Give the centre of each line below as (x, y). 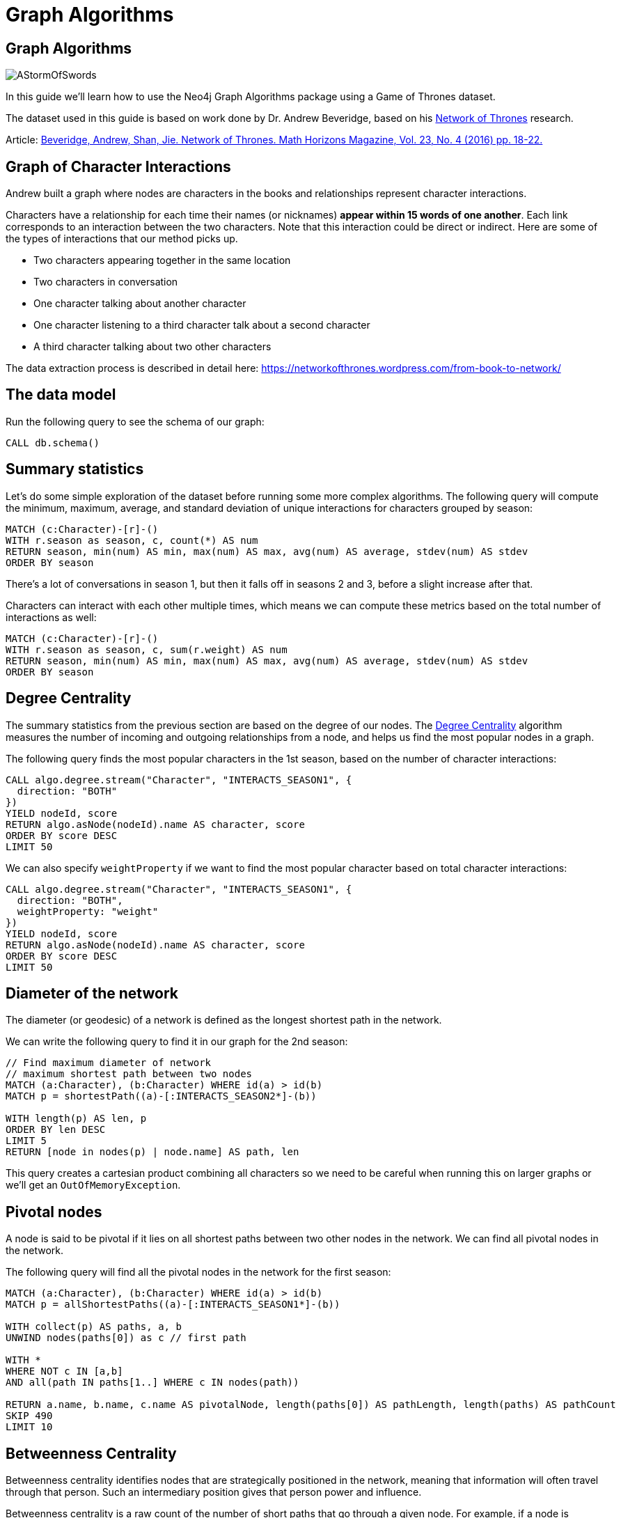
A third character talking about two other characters (152, 347)
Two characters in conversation (106, 282)
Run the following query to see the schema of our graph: (135, 421)
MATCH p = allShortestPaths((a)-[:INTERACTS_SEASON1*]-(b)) (173, 1305)
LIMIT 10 (29, 1427)
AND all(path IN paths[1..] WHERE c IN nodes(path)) (152, 1383)
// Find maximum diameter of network (109, 1063)
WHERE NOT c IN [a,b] (64, 1371)
